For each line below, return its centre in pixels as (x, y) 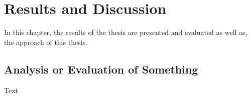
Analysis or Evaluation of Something (101, 69)
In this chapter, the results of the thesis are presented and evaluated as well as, (126, 32)
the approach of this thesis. (46, 42)
